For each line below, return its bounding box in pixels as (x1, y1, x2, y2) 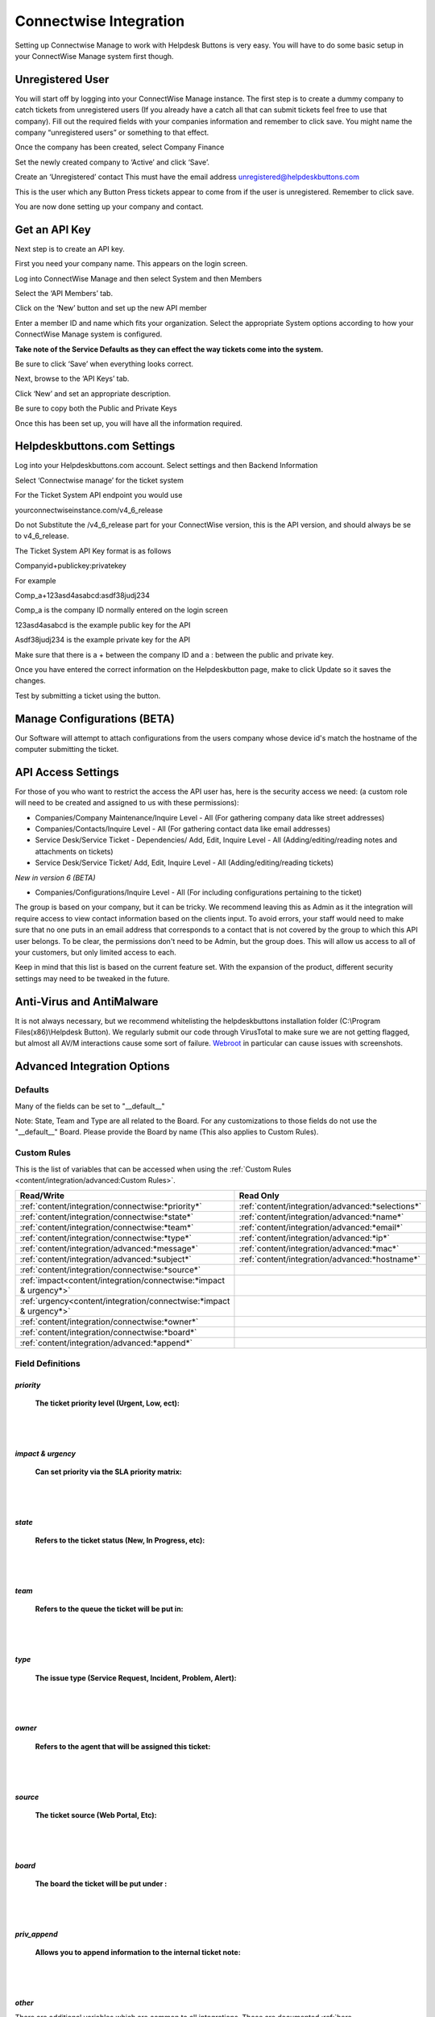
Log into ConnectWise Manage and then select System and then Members (14, 274, 262, 283)
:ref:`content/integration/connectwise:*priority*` (19, 1201, 202, 1212)
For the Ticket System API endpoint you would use (14, 491, 183, 500)
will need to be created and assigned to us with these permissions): (14, 798, 239, 808)
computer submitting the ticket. (14, 745, 119, 754)
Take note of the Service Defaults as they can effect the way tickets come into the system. (14, 344, 324, 354)
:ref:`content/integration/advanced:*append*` (19, 1338, 193, 1349)
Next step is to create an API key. (14, 244, 125, 253)
